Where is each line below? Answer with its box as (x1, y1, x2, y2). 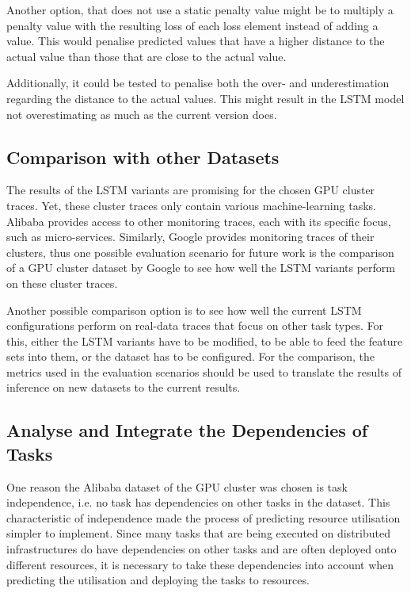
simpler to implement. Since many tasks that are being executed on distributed (6, 525, 390, 541)
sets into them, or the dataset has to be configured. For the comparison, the (6, 348, 375, 365)
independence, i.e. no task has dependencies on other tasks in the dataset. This (6, 494, 390, 511)
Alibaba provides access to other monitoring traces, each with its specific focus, (6, 212, 391, 229)
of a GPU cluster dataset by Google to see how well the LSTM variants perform (6, 259, 396, 276)
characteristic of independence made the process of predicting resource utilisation (6, 509, 401, 526)
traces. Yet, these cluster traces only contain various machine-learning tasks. (6, 197, 376, 213)
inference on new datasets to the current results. (6, 379, 241, 396)
